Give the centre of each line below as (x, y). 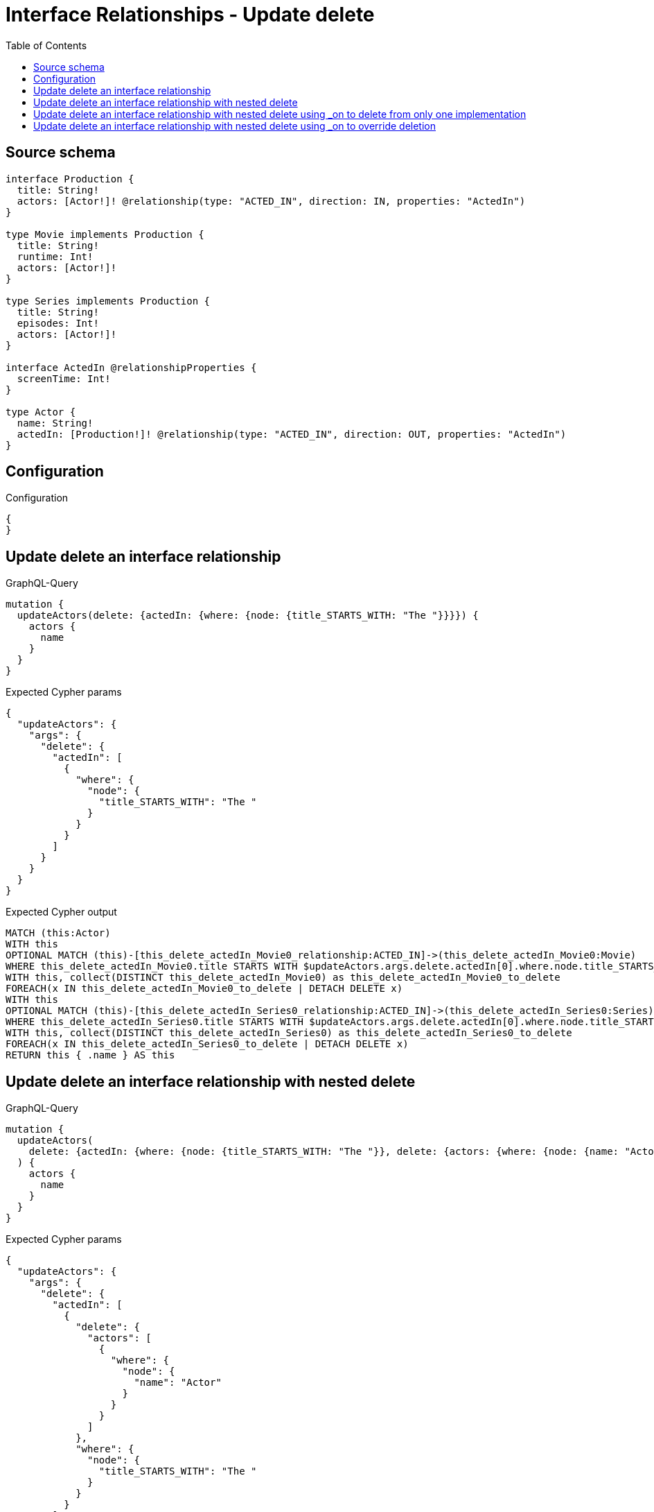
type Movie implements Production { (105, 234)
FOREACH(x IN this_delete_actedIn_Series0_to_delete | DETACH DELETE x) (207, 1044)
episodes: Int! (58, 323)
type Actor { (41, 412)
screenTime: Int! (64, 378)
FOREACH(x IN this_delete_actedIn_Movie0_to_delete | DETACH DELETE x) (204, 989)
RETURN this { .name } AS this (90, 1055)
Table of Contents (46, 45)
